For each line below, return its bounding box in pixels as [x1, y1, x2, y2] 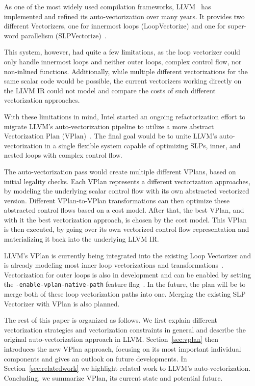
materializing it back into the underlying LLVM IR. [4, 234, 159, 244]
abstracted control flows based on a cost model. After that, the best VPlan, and [4, 205, 244, 215]
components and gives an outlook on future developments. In [4, 353, 187, 363]
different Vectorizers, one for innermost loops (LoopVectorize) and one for [4, 21, 226, 31]
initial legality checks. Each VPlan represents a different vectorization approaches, [4, 176, 251, 186]
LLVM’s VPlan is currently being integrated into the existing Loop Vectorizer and [4, 250, 251, 260]
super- [228, 21, 247, 31]
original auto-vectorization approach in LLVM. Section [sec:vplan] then [4, 334, 218, 344]
